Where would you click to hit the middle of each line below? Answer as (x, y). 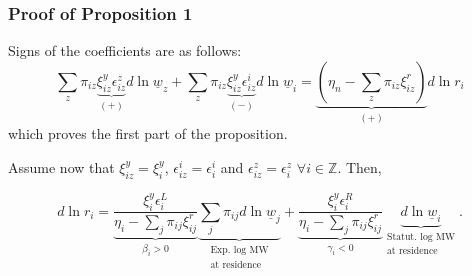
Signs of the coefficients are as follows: (125, 50)
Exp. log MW (239, 250)
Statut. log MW (420, 236)
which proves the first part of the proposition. (148, 133)
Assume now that (61, 166)
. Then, (359, 166)
